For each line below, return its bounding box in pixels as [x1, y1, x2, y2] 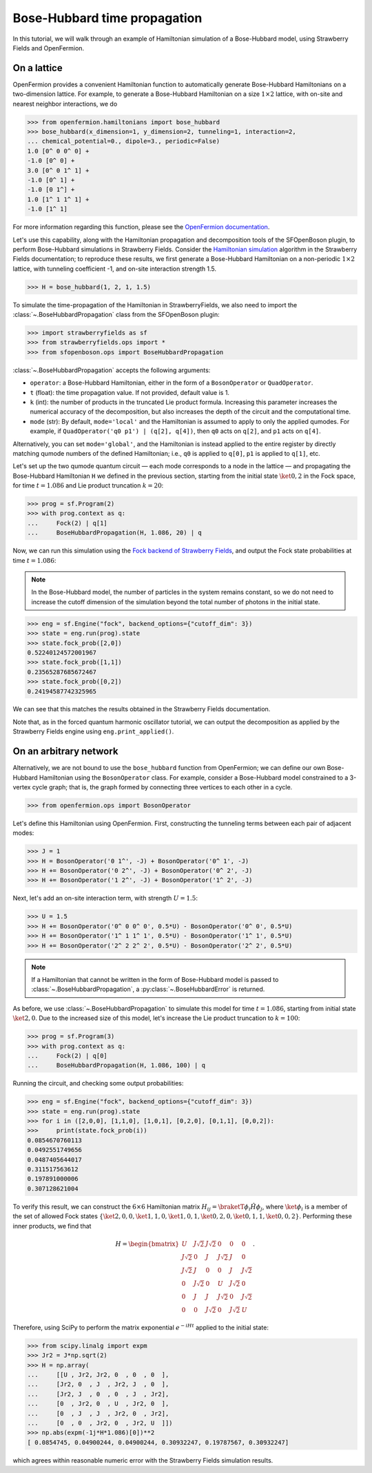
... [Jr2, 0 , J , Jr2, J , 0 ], [27, 1380, 169, 1388]
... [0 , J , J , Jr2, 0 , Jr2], [27, 1409, 169, 1417]
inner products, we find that [12, 1222, 92, 1230]
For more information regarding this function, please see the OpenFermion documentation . [12, 223, 270, 231]
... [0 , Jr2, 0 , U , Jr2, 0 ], [27, 1400, 169, 1408]
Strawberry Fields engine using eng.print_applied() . [12, 727, 174, 735]
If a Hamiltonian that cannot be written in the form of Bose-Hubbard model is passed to [31, 975, 279, 983]
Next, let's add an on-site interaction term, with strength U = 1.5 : [12, 894, 198, 903]
